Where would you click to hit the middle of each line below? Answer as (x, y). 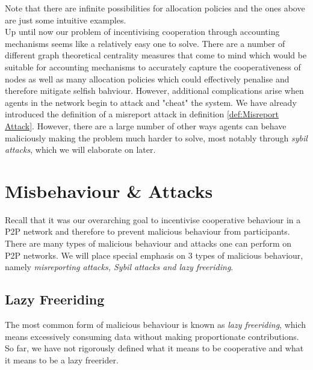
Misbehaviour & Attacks (109, 190)
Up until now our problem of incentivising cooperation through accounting (142, 32)
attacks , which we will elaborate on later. (80, 150)
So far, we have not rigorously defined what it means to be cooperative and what (154, 348)
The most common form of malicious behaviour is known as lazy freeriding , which (156, 325)
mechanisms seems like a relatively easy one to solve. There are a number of (145, 43)
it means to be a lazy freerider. (62, 359)
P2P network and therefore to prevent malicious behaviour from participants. (147, 231)
